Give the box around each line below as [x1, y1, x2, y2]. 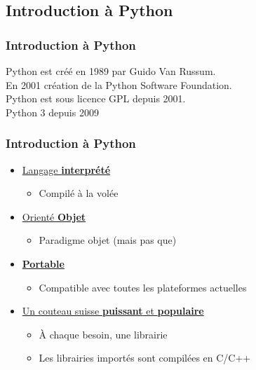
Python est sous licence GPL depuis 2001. [6, 91, 186, 106]
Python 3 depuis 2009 [6, 104, 99, 119]
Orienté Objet [22, 209, 86, 224]
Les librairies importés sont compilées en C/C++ [39, 350, 251, 365]
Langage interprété [22, 162, 111, 177]
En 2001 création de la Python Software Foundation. [6, 77, 232, 92]
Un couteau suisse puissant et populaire [22, 303, 204, 318]
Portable [22, 256, 65, 270]
